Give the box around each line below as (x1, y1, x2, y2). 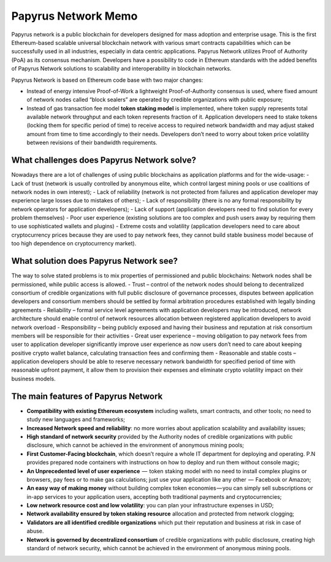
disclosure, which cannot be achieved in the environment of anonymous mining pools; (26, 442, 245, 449)
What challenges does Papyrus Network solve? (11, 155, 196, 166)
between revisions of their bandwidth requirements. (26, 139, 158, 147)
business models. (11, 375, 56, 382)
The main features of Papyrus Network (11, 391, 163, 401)
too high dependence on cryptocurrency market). (11, 240, 137, 247)
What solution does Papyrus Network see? (11, 256, 178, 266)
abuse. (26, 528, 44, 535)
